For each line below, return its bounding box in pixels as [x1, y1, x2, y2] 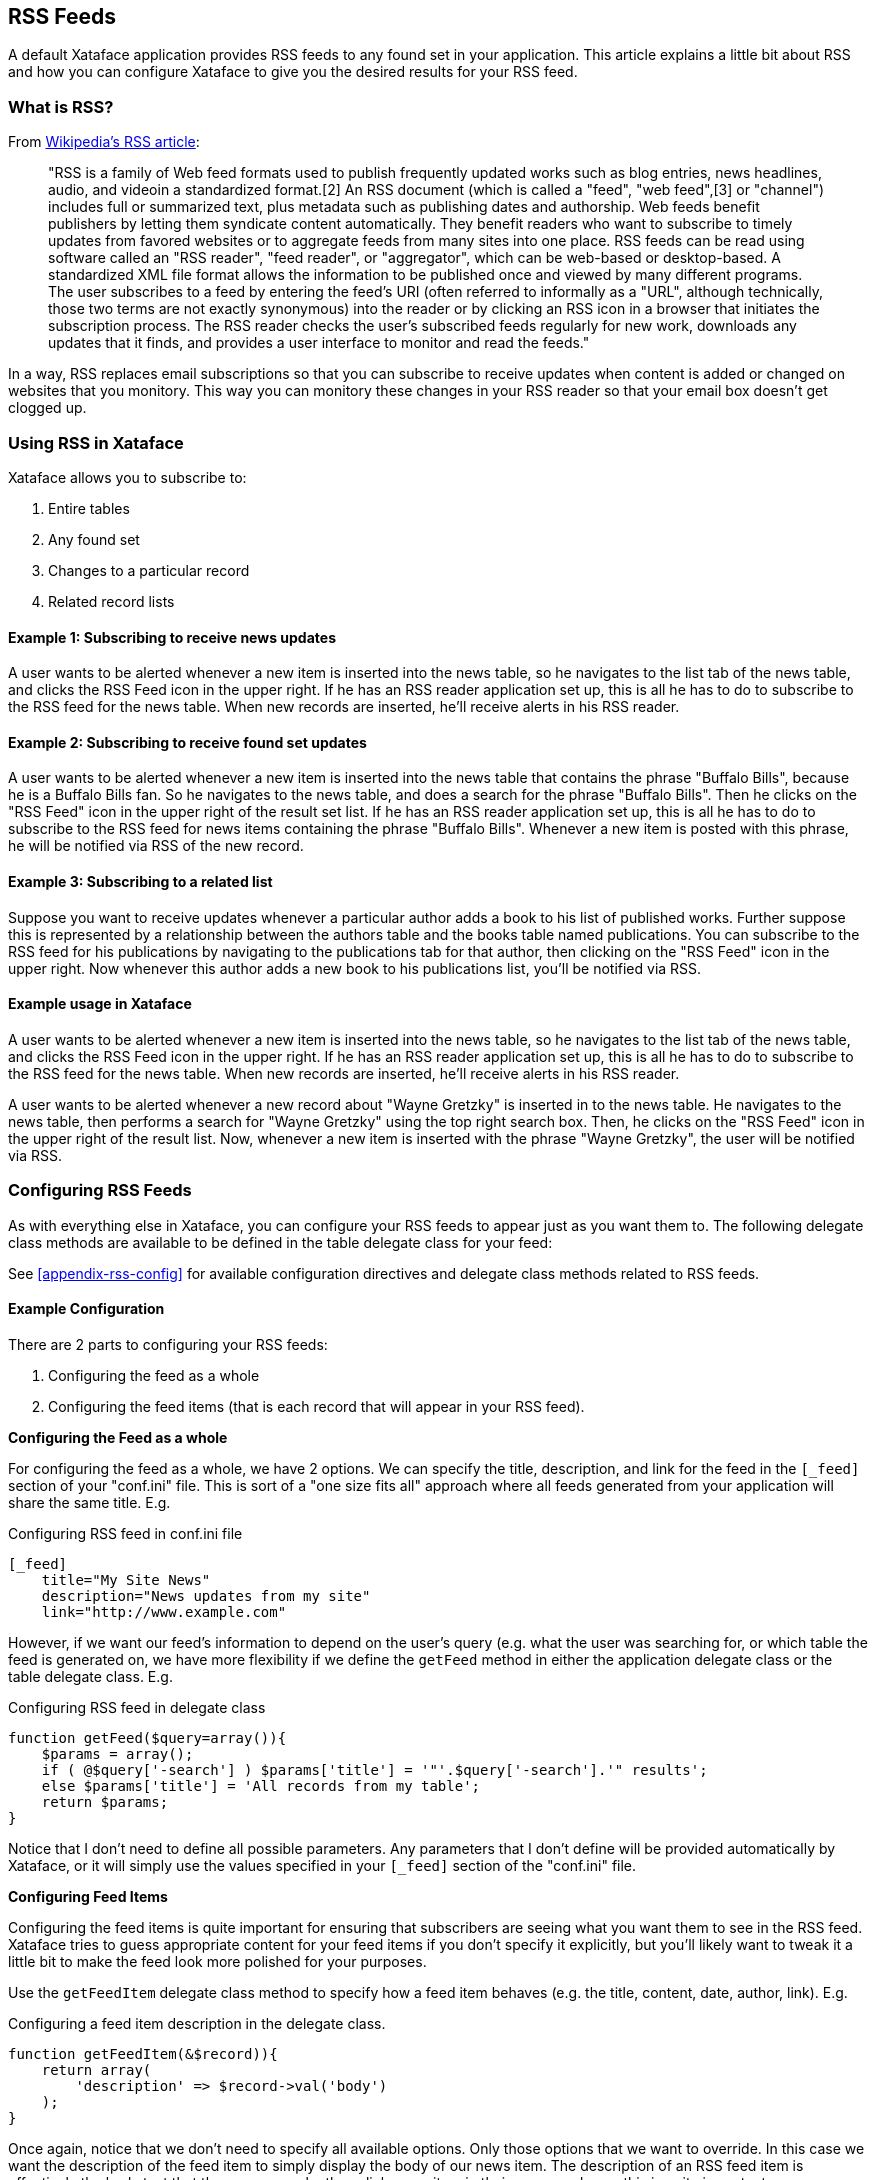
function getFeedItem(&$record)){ [8, 2045, 278, 2062]
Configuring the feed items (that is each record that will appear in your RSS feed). [48, 1397, 585, 1415]
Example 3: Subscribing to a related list [8, 872, 273, 890]
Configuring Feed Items [8, 1887, 168, 1905]
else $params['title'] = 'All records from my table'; [41, 1777, 481, 1794]
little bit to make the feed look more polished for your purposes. [8, 1952, 427, 1970]
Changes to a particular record [48, 561, 250, 579]
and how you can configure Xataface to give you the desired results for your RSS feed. [8, 63, 578, 81]
